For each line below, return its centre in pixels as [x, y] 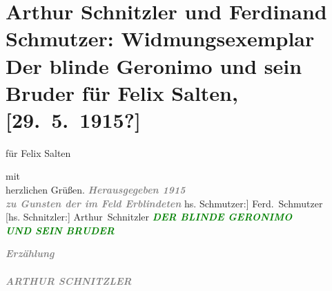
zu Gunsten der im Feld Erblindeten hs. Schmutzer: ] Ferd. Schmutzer [164, 203]
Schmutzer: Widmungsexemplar [160, 38]
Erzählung [30, 253]
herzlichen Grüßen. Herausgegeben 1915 [96, 190]
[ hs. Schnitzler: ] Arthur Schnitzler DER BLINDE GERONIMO [149, 217]
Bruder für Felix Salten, [122, 92]
